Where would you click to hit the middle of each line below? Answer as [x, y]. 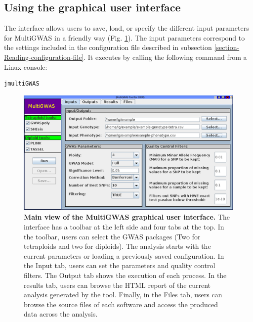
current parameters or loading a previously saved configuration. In [124, 255]
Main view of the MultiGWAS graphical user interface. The [127, 217]
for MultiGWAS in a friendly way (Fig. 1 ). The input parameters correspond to [125, 37]
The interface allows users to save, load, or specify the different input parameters [126, 28]
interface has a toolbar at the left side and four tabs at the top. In [124, 226]
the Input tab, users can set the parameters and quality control [120, 265]
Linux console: [26, 67]
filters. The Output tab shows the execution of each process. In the [125, 275]
